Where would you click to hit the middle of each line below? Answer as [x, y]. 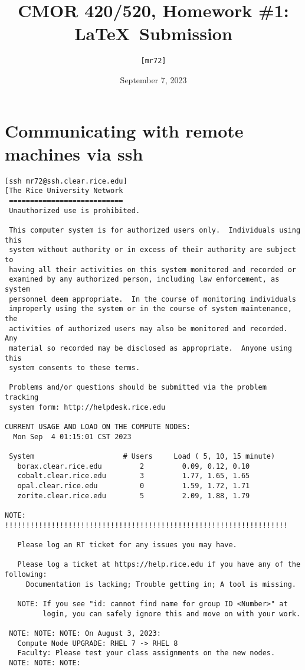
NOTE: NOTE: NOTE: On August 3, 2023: [85, 633]
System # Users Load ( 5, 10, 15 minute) [142, 457]
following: [26, 574]
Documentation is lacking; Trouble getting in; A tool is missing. [161, 584]
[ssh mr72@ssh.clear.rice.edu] [66, 181]
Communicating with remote [124, 130]
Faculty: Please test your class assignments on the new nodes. [146, 653]
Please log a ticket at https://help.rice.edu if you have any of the [159, 565]
